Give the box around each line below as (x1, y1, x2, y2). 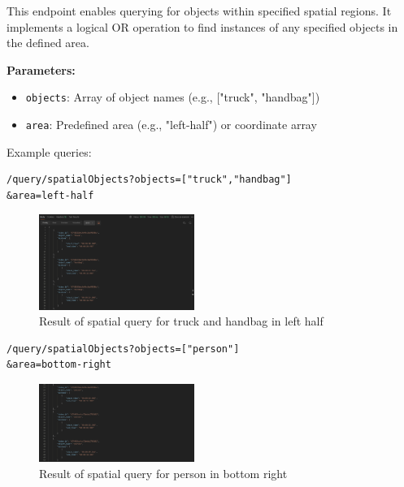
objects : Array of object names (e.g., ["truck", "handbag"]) (25, 88, 320, 106)
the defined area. (7, 34, 89, 51)
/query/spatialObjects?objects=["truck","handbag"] (7, 174, 292, 186)
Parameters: (7, 61, 76, 78)
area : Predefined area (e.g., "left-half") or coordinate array (25, 116, 317, 133)
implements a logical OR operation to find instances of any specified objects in (7, 18, 398, 35)
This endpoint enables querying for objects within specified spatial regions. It (7, 2, 392, 19)
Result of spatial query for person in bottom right (39, 464, 288, 481)
